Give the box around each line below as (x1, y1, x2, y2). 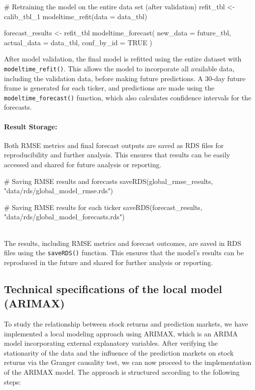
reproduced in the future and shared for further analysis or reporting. (4, 257, 213, 267)
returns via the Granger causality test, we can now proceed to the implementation (4, 357, 252, 367)
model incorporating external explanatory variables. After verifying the (4, 338, 218, 348)
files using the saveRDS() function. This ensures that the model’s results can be (4, 247, 244, 258)
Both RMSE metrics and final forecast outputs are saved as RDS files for (4, 140, 224, 150)
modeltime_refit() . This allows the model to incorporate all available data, (4, 63, 235, 73)
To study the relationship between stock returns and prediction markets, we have (4, 319, 248, 329)
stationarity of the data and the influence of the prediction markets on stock (4, 347, 234, 358)
